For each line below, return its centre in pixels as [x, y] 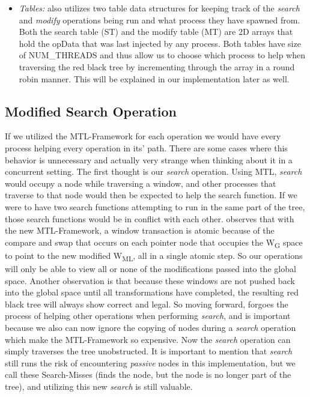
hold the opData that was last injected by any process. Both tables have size [160, 43]
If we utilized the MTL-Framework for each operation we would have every [143, 136]
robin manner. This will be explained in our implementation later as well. [154, 78]
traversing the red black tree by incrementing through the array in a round [157, 66]
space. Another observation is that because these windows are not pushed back [150, 280]
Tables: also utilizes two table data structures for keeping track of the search [159, 8]
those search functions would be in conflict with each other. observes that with [150, 218]
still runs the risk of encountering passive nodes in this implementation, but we [150, 362]
